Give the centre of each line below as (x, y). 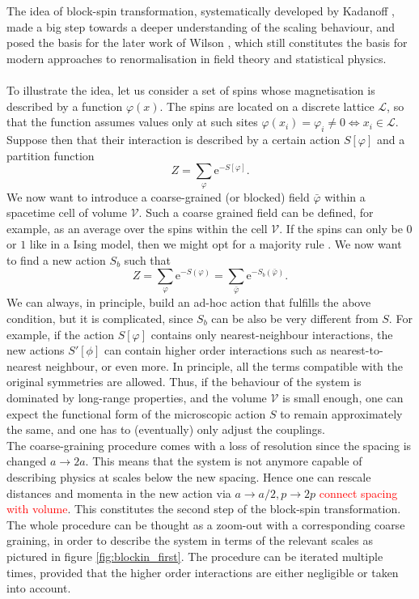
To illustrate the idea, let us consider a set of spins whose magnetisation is (191, 89)
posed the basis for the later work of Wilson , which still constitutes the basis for (207, 42)
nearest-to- (357, 350)
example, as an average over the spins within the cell (137, 228)
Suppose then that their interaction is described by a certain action (174, 139)
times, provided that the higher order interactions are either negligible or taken (203, 572)
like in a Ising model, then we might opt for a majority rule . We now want (216, 244)
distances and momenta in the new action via (119, 493)
